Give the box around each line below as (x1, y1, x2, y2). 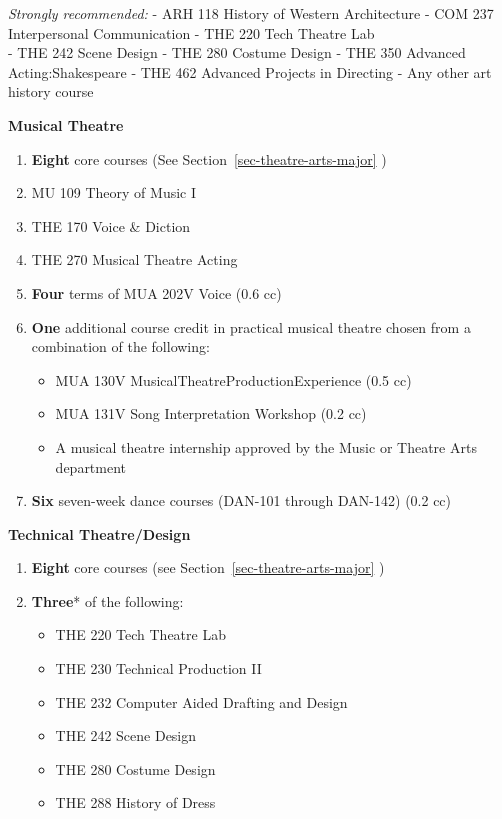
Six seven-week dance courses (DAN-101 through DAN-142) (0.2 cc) (31, 490, 452, 511)
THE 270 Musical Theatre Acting (31, 249, 238, 270)
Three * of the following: (31, 590, 184, 611)
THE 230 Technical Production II (55, 658, 262, 679)
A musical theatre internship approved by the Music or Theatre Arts (55, 436, 477, 457)
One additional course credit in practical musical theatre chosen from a (31, 316, 471, 337)
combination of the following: (31, 336, 210, 357)
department (55, 456, 127, 477)
